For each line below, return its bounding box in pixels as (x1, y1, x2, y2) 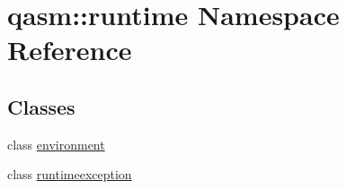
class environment (7, 134, 105, 153)
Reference (7, 31, 132, 68)
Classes (7, 92, 75, 120)
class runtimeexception (7, 165, 132, 184)
